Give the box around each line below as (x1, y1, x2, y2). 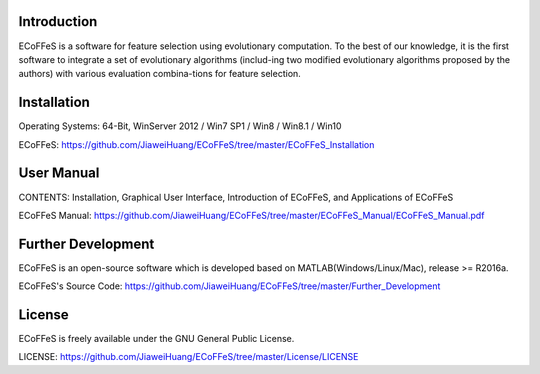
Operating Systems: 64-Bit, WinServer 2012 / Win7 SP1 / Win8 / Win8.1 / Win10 (18, 120, 342, 132)
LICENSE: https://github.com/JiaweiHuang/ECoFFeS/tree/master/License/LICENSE (18, 351, 359, 363)
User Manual (18, 165, 100, 182)
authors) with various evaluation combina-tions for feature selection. (18, 68, 302, 80)
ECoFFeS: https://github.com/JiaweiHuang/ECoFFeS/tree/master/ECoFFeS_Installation (18, 138, 375, 150)
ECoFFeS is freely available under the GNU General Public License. (18, 333, 295, 345)
